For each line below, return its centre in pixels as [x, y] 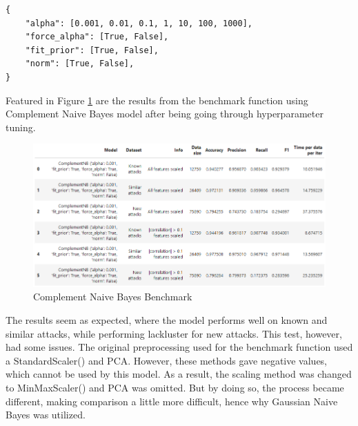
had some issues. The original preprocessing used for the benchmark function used [179, 347]
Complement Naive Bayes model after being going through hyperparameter [165, 114]
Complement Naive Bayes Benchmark [113, 297]
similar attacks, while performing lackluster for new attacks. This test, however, [174, 333]
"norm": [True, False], [80, 64]
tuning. [21, 127]
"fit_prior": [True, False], [92, 50]
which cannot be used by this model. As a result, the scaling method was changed [179, 374]
